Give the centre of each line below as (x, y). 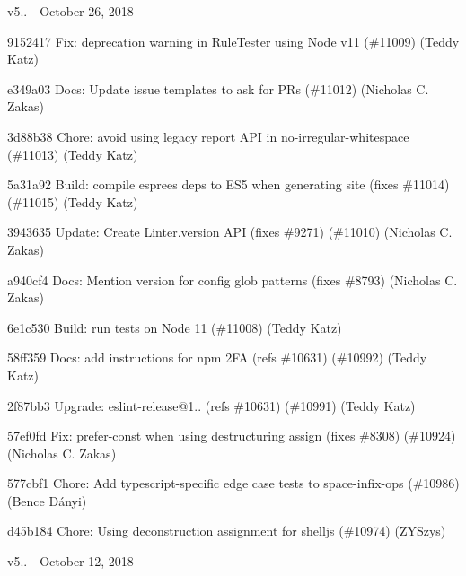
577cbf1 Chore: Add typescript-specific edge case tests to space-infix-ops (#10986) (233, 483)
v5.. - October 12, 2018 (70, 561)
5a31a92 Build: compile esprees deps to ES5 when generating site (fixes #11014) (229, 184)
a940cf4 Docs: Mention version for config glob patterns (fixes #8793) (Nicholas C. (233, 279)
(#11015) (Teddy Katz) (73, 201)
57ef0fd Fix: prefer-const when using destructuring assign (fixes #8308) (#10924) (232, 436)
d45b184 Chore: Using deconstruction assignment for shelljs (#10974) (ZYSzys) (227, 531)
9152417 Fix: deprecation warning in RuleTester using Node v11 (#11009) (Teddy (233, 41)
